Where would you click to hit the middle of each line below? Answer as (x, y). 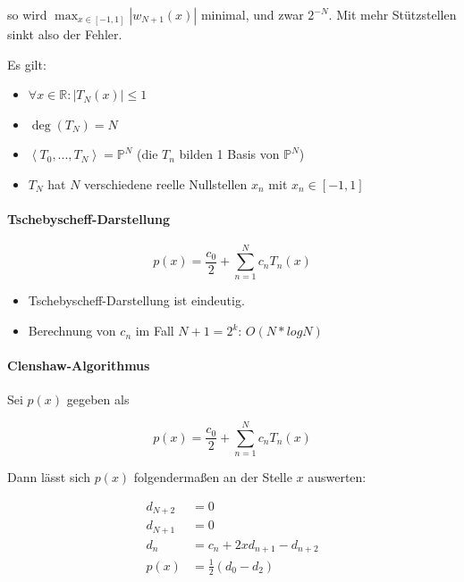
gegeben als (98, 399)
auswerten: (337, 477)
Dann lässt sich (49, 477)
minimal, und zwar (252, 14)
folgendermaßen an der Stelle (213, 477)
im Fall (155, 331)
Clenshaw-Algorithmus (79, 366)
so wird (27, 14)
